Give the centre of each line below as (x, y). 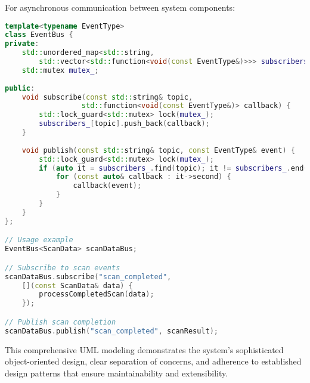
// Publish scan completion (61, 322)
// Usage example (39, 240)
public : (20, 88)
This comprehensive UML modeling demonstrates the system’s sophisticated (144, 349)
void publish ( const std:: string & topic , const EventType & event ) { (158, 150)
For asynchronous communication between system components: (120, 7)
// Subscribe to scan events (63, 268)
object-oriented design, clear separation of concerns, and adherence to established (153, 361)
